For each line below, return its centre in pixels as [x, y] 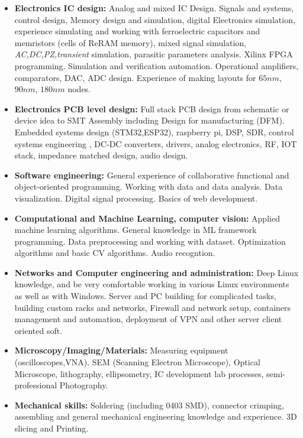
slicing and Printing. [51, 428]
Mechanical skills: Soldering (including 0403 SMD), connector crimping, [149, 405]
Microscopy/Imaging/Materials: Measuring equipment [121, 350]
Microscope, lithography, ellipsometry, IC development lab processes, [139, 373]
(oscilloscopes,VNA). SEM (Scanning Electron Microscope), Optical [137, 362]
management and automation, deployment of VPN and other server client [148, 319]
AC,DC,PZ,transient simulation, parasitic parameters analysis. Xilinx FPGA [154, 54]
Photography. [84, 385]
